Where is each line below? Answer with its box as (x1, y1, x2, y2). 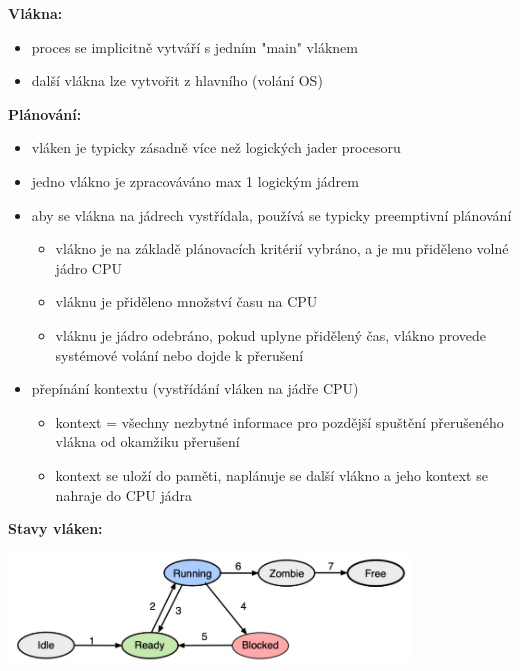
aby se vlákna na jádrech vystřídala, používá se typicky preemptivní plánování (31, 204, 512, 225)
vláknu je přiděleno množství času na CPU (55, 291, 318, 312)
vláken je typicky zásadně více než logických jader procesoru (31, 137, 401, 158)
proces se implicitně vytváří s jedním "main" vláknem (31, 36, 358, 57)
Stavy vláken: (8, 518, 103, 539)
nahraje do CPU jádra (55, 484, 193, 505)
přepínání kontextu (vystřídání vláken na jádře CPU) (31, 378, 359, 399)
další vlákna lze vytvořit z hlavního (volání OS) (31, 70, 323, 91)
